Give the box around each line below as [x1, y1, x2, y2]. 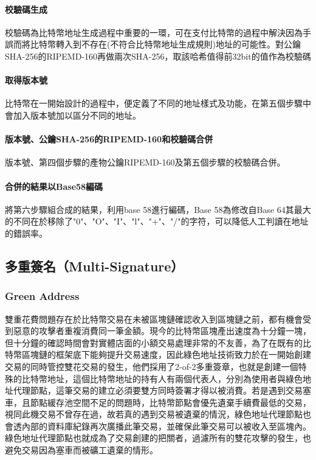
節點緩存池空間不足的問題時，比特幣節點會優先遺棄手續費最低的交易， [30, 396, 311, 408]
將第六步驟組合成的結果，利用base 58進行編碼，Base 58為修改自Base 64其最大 [5, 203, 311, 215]
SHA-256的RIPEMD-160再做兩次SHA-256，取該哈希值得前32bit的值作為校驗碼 [5, 49, 311, 62]
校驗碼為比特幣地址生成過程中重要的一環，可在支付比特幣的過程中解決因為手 [5, 26, 311, 38]
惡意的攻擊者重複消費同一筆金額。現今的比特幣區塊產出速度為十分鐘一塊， [13, 324, 311, 337]
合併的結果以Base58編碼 [5, 179, 103, 192]
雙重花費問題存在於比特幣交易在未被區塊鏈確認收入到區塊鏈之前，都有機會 [5, 312, 303, 325]
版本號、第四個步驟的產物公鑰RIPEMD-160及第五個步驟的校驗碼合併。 [5, 156, 286, 169]
